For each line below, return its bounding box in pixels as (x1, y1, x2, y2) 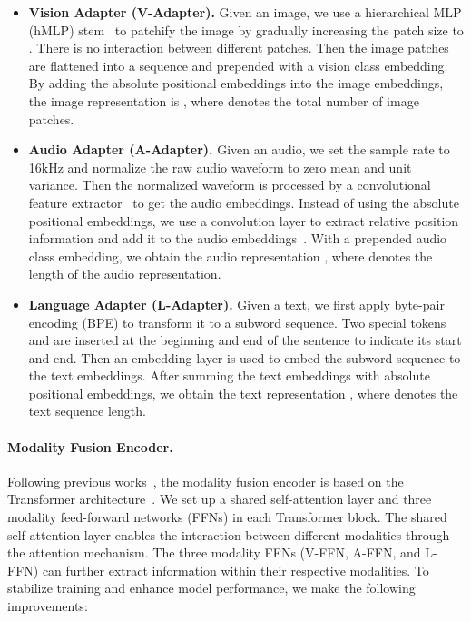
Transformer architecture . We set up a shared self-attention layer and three (7, 489, 432, 508)
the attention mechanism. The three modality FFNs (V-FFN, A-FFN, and (7, 543, 421, 562)
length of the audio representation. (28, 264, 221, 283)
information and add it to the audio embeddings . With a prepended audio (28, 229, 447, 248)
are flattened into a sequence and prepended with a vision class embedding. (28, 55, 448, 74)
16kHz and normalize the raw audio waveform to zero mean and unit (28, 157, 412, 176)
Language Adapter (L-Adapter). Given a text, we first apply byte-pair (28, 294, 445, 313)
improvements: (7, 596, 88, 616)
